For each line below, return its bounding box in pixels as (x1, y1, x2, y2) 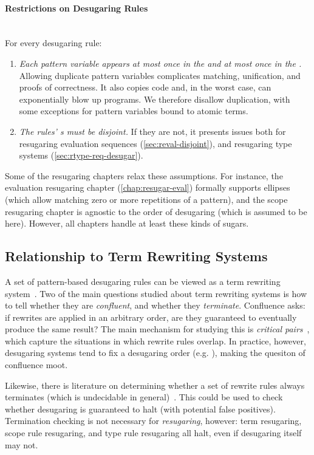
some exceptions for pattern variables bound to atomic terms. (19, 104, 248, 117)
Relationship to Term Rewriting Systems (5, 247, 268, 265)
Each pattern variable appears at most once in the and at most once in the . (19, 56, 302, 69)
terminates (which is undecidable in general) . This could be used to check (5, 391, 283, 403)
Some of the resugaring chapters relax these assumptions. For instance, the (5, 169, 283, 182)
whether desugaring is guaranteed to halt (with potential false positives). (5, 402, 276, 415)
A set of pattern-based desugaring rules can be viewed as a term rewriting (5, 275, 281, 287)
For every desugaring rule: (5, 36, 102, 49)
